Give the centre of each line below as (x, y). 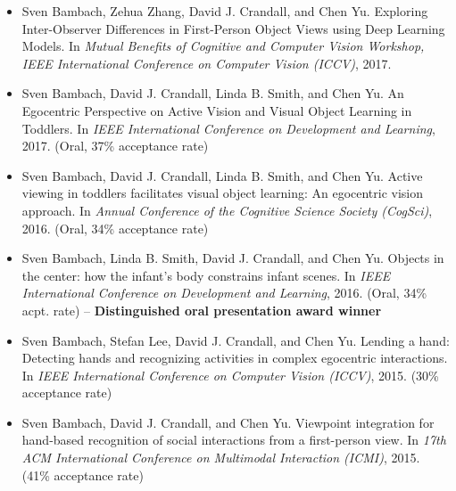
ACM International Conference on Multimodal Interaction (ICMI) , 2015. (221, 458)
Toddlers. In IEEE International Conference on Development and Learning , (228, 128)
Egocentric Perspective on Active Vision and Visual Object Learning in (217, 110)
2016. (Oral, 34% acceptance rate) (115, 228)
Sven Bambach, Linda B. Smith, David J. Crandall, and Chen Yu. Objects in (233, 258)
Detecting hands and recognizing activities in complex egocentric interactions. (235, 358)
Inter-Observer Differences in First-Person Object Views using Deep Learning (233, 28)
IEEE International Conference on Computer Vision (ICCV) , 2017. (207, 63)
